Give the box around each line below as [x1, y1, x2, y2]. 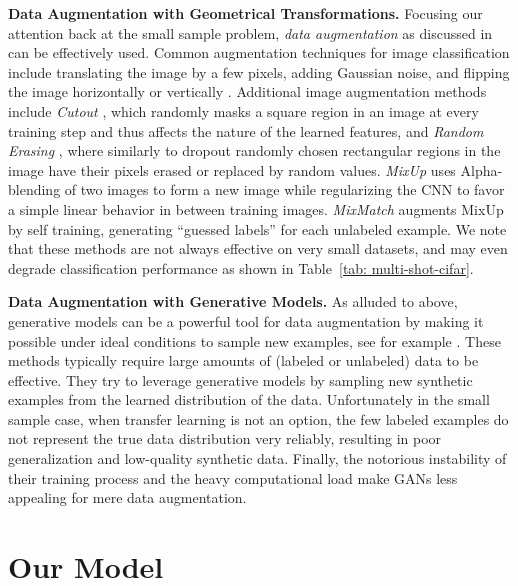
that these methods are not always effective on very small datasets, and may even [8, 238, 508, 259]
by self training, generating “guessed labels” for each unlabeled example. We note [8, 218, 507, 239]
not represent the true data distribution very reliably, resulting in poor [8, 428, 442, 449]
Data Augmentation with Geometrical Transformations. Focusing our [8, 3, 483, 23]
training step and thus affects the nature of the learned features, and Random [8, 120, 484, 141]
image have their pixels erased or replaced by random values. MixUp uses [8, 159, 456, 180]
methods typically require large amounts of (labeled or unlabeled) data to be [8, 350, 479, 371]
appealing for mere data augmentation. [8, 487, 247, 508]
